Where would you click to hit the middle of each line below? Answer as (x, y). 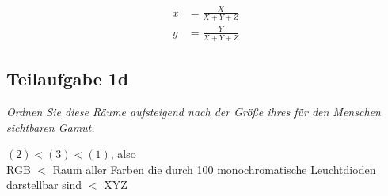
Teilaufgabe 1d (68, 79)
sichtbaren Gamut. (51, 127)
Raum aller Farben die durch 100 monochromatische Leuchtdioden (214, 169)
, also (123, 154)
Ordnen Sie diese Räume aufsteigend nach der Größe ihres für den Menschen (194, 111)
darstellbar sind (44, 185)
